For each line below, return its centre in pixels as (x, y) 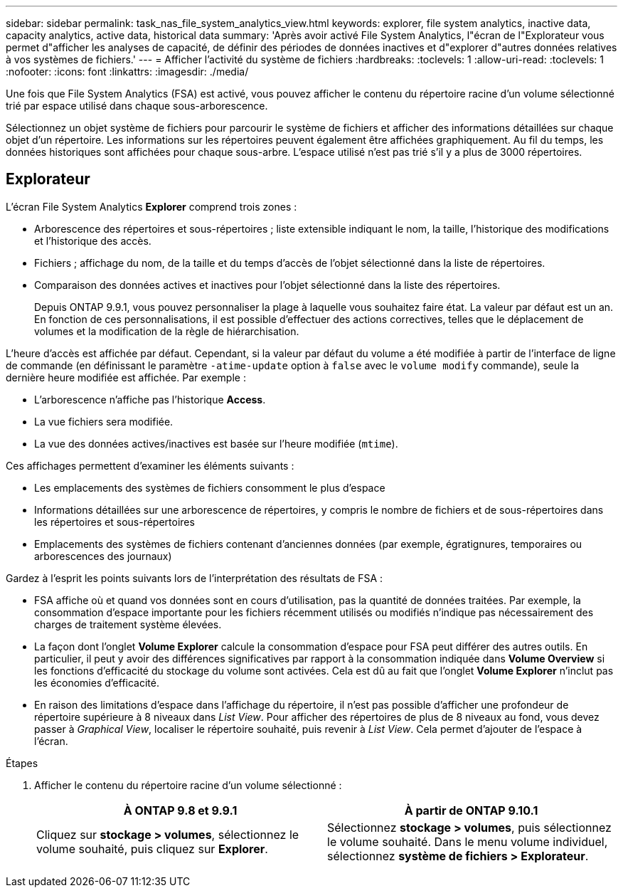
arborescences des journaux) (103, 556)
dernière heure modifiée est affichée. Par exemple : (126, 377)
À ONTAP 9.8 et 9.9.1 (180, 810)
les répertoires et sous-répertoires (115, 522)
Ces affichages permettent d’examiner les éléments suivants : (150, 465)
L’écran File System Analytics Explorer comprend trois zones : (151, 206)
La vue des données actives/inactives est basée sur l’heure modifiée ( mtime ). (216, 443)
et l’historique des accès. (93, 241)
